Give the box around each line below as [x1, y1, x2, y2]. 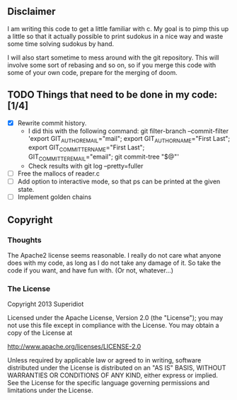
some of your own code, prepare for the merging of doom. [7, 68, 178, 76]
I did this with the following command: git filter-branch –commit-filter [28, 127, 229, 135]
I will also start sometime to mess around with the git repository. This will [7, 53, 219, 62]
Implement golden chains [17, 193, 92, 201]
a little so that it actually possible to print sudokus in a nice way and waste [7, 32, 224, 40]
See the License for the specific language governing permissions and [7, 379, 210, 387]
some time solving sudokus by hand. [7, 39, 115, 48]
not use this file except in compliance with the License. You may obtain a [7, 321, 219, 330]
